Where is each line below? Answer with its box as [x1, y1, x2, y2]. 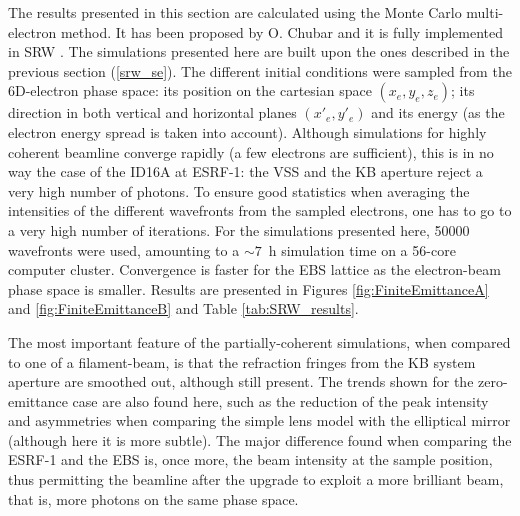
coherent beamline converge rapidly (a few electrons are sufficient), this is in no [8, 141, 494, 162]
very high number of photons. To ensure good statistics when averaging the [8, 180, 470, 201]
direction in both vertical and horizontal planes [8, 102, 297, 123]
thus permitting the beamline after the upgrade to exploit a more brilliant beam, [8, 469, 504, 490]
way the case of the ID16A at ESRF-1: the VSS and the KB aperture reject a [8, 161, 483, 182]
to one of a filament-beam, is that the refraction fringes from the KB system [8, 351, 476, 372]
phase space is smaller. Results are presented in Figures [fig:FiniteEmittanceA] [8, 278, 489, 299]
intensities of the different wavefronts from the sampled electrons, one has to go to [8, 200, 512, 221]
